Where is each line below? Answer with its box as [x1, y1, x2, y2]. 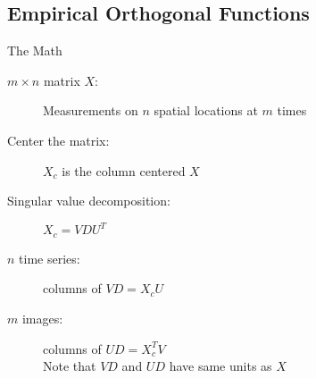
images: [21, 308, 63, 327]
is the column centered [62, 161, 186, 180]
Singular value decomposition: [7, 191, 170, 210]
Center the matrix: [7, 130, 110, 149]
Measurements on [43, 101, 138, 120]
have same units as [169, 357, 272, 375]
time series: [19, 248, 80, 267]
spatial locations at [154, 101, 258, 120]
